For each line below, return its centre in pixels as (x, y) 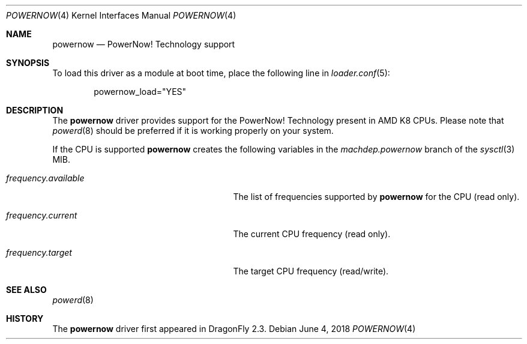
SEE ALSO (26, 290)
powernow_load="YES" (140, 92)
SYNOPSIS (28, 63)
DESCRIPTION (35, 110)
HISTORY (25, 318)
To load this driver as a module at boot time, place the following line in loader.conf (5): (221, 73)
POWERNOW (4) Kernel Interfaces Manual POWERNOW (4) (121, 15)
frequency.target (39, 252)
